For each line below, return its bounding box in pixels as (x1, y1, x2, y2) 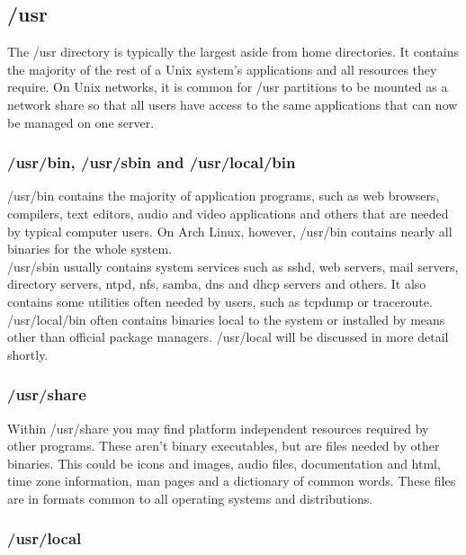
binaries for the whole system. (7, 239, 173, 258)
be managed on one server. (7, 112, 155, 131)
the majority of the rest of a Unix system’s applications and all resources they (7, 59, 437, 78)
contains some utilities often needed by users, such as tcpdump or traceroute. (7, 291, 433, 310)
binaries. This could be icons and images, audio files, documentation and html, (7, 453, 441, 472)
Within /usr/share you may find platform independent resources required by (7, 418, 429, 437)
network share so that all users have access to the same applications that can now (7, 94, 458, 113)
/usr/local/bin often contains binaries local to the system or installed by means (7, 309, 445, 328)
